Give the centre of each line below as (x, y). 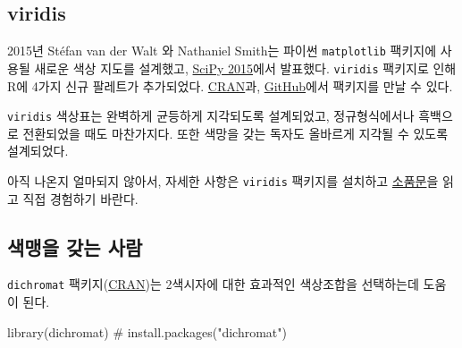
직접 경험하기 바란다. (80, 198)
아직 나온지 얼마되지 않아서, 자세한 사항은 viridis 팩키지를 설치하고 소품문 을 (223, 180)
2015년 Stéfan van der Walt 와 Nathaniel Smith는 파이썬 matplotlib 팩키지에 (222, 51)
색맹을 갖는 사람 (75, 246)
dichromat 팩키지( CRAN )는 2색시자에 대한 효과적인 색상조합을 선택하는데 (213, 284)
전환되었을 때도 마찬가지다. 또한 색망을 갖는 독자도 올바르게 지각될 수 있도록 (235, 133)
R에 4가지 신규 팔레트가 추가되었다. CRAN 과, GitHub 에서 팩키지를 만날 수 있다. (230, 85)
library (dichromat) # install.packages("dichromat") (147, 331)
